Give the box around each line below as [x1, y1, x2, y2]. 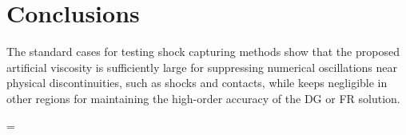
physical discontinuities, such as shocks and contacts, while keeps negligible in [6, 74, 388, 91]
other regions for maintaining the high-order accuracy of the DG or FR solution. [6, 89, 400, 106]
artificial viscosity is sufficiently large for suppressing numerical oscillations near [6, 58, 397, 75]
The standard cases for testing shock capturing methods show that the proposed [6, 43, 400, 60]
